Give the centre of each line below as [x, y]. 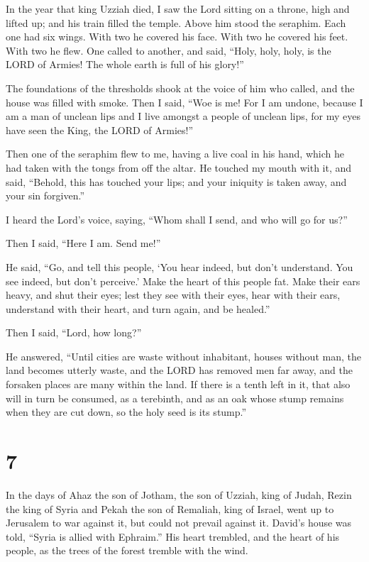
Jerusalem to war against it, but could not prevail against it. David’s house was [179, 523]
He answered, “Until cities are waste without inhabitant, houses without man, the [183, 356]
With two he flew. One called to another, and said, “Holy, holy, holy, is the [169, 50]
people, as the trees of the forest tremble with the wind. [127, 550]
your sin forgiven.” [45, 195]
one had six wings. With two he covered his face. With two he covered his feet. [177, 37]
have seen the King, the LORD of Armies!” [100, 130]
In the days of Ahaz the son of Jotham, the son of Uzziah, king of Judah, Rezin [179, 494]
